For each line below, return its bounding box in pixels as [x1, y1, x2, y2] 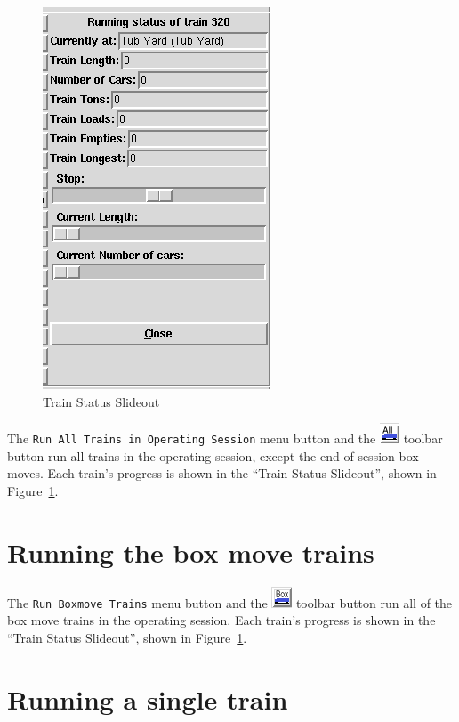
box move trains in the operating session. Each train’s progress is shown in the [7, 611, 436, 629]
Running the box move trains [7, 533, 374, 570]
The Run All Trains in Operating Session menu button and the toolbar [7, 429, 443, 448]
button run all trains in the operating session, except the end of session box [7, 446, 419, 465]
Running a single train [7, 680, 288, 717]
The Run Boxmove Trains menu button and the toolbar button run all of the [7, 593, 453, 612]
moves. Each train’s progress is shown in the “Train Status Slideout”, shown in [7, 464, 437, 483]
